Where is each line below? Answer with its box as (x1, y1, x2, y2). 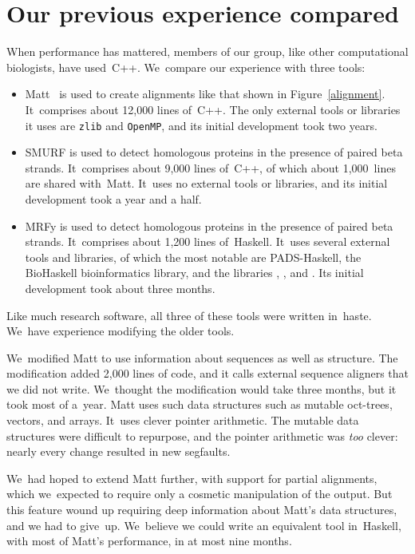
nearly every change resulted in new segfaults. (6, 443, 231, 460)
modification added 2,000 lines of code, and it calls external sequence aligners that (6, 365, 409, 382)
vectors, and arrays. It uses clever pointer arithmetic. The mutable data (6, 412, 359, 429)
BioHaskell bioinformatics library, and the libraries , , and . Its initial (25, 264, 364, 281)
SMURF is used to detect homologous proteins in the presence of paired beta (25, 144, 403, 160)
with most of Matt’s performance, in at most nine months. (6, 532, 292, 549)
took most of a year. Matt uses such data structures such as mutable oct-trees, (6, 396, 393, 413)
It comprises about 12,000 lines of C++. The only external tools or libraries (25, 101, 401, 117)
